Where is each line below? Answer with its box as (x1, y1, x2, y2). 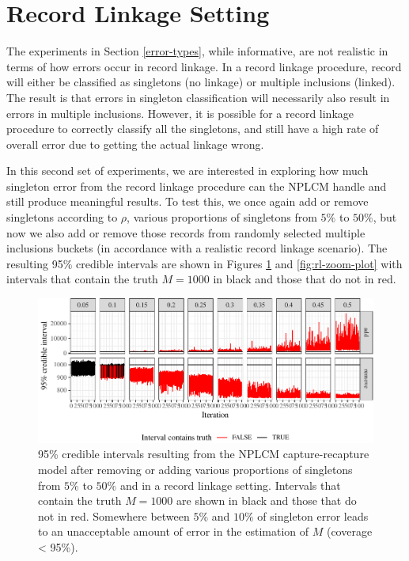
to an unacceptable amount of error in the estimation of (38, 523, 309, 540)
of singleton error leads (257, 507, 369, 524)
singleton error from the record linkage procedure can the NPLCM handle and (6, 177, 387, 194)
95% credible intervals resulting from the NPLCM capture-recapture (38, 445, 369, 462)
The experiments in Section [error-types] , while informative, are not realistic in (6, 43, 388, 59)
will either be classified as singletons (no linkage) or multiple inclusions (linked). (6, 74, 396, 90)
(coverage (326, 523, 373, 540)
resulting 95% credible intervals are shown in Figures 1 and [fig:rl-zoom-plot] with (6, 255, 403, 271)
